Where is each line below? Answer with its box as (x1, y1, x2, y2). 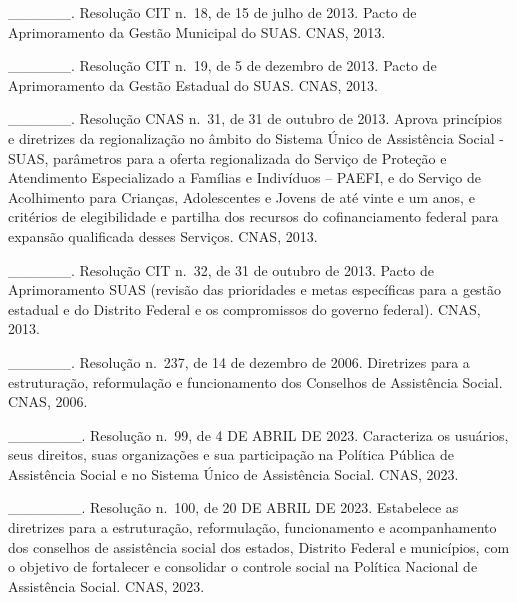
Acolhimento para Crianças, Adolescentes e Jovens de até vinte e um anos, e (8, 186, 475, 207)
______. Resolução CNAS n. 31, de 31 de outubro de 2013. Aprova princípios (8, 108, 502, 129)
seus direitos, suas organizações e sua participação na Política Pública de (8, 444, 454, 465)
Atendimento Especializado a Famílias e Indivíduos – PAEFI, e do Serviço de (8, 167, 481, 188)
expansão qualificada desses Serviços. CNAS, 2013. (8, 225, 318, 246)
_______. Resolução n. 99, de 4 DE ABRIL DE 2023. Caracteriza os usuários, (8, 424, 509, 445)
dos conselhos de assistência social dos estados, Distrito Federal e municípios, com (8, 536, 510, 557)
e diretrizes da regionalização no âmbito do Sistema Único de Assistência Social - (8, 127, 504, 148)
